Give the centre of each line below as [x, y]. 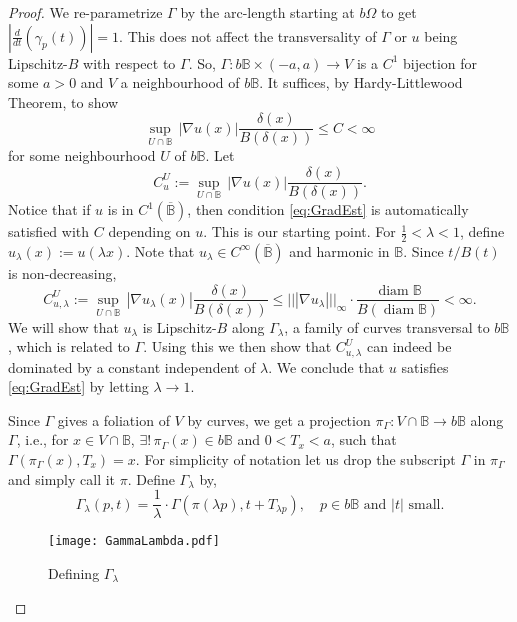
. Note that [160, 250]
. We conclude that [326, 366]
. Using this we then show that [237, 346]
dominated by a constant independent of [132, 366]
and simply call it [62, 478]
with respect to [129, 62]
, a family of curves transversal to [387, 326]
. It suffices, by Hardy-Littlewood [361, 82]
